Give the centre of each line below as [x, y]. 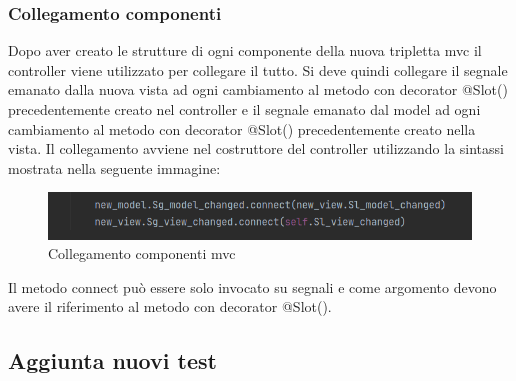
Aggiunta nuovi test [112, 360]
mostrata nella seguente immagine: [114, 167]
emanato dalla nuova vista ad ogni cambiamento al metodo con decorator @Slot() [258, 89]
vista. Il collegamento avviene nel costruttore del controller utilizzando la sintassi [256, 148]
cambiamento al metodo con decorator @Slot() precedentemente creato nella [242, 128]
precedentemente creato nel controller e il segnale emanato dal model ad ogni [244, 109]
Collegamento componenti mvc [142, 253]
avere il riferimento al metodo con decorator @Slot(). [170, 306]
